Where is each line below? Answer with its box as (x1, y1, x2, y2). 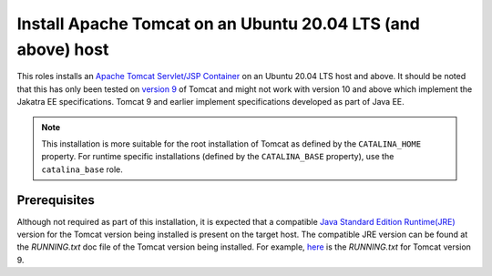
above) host (16, 39, 109, 59)
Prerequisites (16, 192, 95, 208)
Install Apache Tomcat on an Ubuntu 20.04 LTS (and (16, 14, 421, 34)
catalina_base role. (41, 164, 123, 175)
